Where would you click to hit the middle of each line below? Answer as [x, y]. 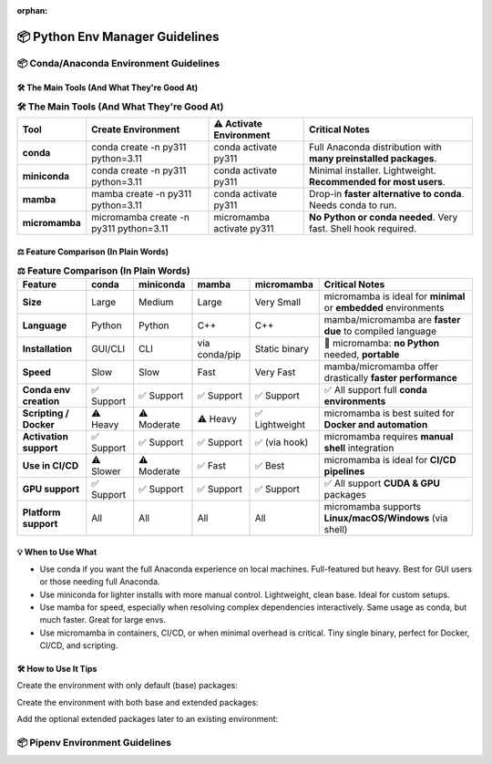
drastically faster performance [390, 377]
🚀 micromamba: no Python [382, 343]
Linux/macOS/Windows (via [386, 518]
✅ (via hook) [282, 442]
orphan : [32, 10]
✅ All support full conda [375, 389]
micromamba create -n [141, 217]
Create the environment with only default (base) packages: [128, 686]
